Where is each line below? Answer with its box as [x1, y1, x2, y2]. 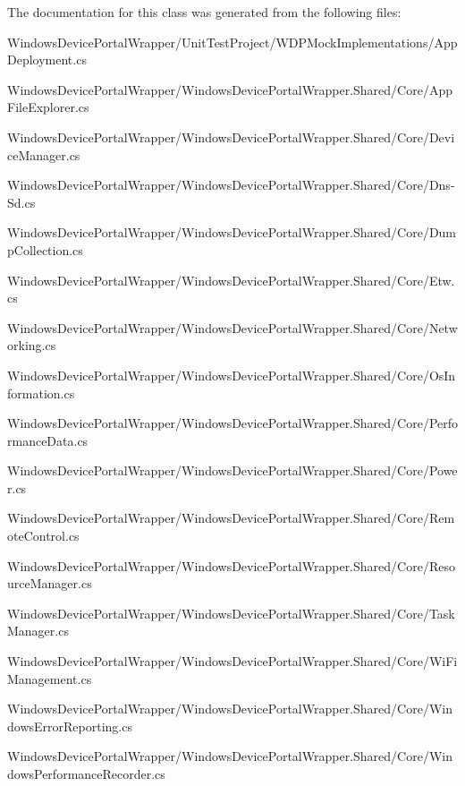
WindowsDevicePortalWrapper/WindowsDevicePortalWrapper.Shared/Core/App [7, 80, 452, 98]
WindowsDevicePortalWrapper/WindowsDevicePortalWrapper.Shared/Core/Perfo [7, 414, 459, 432]
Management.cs [7, 669, 92, 688]
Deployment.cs [7, 50, 87, 69]
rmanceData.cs [7, 431, 89, 449]
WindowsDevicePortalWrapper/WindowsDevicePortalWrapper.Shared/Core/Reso [7, 556, 455, 575]
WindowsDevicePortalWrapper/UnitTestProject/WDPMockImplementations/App [7, 32, 458, 51]
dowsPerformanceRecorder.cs [7, 765, 165, 782]
